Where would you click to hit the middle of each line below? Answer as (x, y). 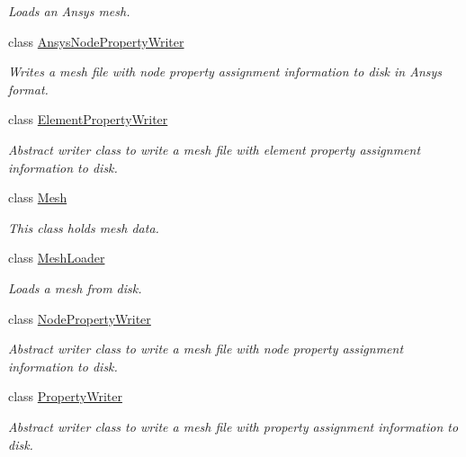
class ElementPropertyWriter (88, 119)
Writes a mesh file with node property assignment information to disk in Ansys (225, 72)
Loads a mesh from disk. (75, 287)
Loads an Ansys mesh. (69, 11)
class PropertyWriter (65, 396)
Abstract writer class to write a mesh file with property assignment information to (233, 426)
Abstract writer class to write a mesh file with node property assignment (206, 349)
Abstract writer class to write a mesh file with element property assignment (215, 149)
